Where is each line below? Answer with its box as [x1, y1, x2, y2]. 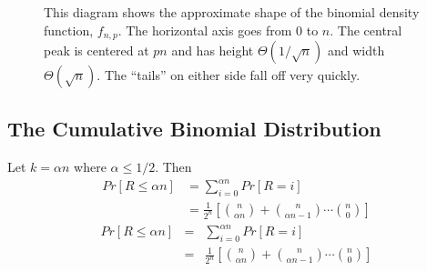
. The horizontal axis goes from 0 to [117, 20, 319, 39]
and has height [171, 41, 254, 60]
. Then [155, 157, 192, 176]
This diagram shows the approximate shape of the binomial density [44, 3, 420, 21]
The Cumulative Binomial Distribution [7, 115, 381, 143]
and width [327, 41, 385, 60]
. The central [330, 20, 402, 39]
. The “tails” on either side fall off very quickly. [97, 65, 361, 85]
